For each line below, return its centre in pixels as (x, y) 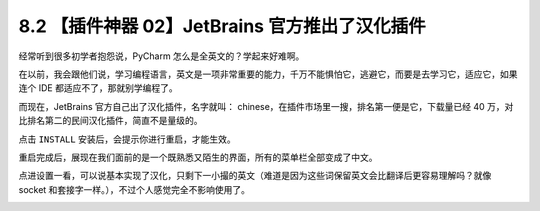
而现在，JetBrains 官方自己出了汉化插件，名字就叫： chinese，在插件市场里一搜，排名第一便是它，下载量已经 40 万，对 (266, 106)
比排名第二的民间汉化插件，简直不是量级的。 (110, 121)
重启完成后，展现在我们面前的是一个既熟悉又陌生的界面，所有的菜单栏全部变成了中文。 (198, 157)
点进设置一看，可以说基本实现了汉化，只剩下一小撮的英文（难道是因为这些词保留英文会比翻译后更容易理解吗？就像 (255, 176)
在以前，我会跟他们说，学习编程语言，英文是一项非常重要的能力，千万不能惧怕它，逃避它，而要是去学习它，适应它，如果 (268, 74)
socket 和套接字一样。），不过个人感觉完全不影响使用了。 (134, 189)
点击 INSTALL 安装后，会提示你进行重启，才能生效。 (127, 139)
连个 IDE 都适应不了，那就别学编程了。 (98, 88)
